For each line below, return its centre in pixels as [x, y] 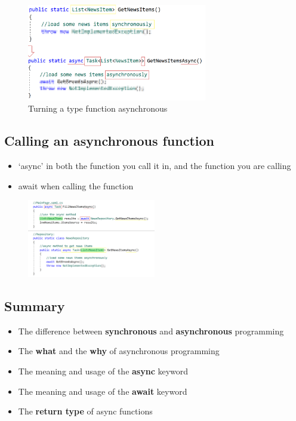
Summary [35, 306]
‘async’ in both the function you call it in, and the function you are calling [155, 165]
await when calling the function [76, 185]
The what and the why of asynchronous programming [119, 351]
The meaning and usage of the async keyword [103, 371]
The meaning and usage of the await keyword [103, 391]
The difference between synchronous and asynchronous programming [151, 331]
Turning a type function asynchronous [98, 108]
